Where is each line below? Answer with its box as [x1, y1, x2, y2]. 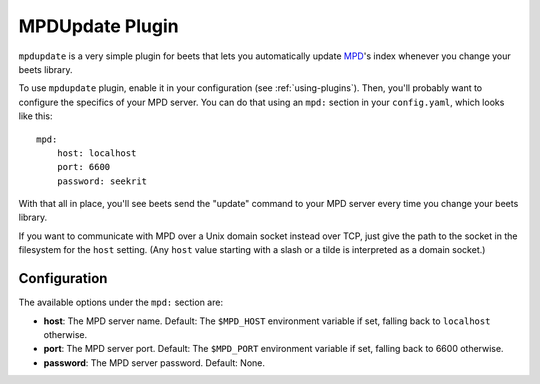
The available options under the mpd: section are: [18, 296, 224, 309]
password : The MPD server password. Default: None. [43, 356, 265, 369]
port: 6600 [56, 161, 111, 173]
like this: [18, 110, 53, 122]
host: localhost [56, 147, 137, 159]
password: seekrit [56, 175, 148, 187]
